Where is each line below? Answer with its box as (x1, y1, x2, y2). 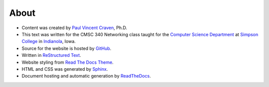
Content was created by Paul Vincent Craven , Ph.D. (21, 25, 127, 31)
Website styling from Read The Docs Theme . (21, 59, 114, 65)
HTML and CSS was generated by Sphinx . (21, 66, 108, 72)
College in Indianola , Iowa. (21, 39, 76, 44)
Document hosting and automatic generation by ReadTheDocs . (21, 73, 151, 79)
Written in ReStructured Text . (21, 52, 82, 58)
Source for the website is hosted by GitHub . (21, 45, 112, 51)
